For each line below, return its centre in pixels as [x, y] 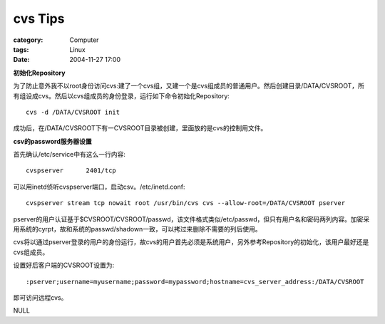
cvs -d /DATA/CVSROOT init [73, 112]
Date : [21, 60]
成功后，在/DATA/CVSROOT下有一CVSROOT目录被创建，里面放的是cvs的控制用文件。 [140, 128]
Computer [84, 40]
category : [28, 40]
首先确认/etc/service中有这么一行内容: [70, 155]
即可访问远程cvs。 [40, 297]
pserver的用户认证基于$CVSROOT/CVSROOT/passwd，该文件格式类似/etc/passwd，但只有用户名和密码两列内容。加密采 [191, 219]
